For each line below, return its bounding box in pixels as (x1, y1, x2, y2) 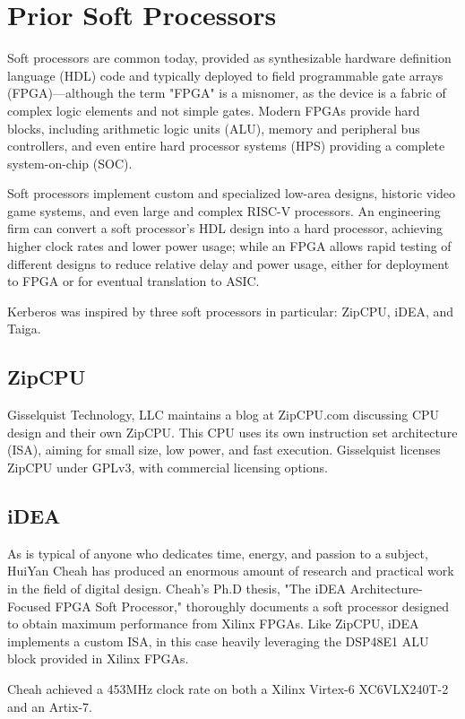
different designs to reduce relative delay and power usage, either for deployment (7, 254, 450, 273)
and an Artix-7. (7, 697, 92, 715)
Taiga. (7, 319, 41, 338)
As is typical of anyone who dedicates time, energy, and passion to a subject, (7, 543, 428, 562)
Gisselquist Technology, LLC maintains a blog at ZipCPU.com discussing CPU (7, 405, 440, 424)
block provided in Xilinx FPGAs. (7, 649, 189, 668)
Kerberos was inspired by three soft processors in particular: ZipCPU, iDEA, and (7, 301, 454, 320)
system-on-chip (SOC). (7, 153, 133, 172)
